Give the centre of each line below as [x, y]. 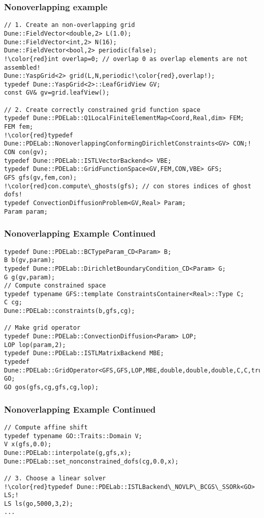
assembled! [22, 67]
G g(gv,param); [30, 277]
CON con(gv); [26, 152]
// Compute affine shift [46, 427]
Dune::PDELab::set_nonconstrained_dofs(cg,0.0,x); [91, 461]
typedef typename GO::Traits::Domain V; [73, 436]
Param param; [26, 211]
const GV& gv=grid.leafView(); [57, 93]
